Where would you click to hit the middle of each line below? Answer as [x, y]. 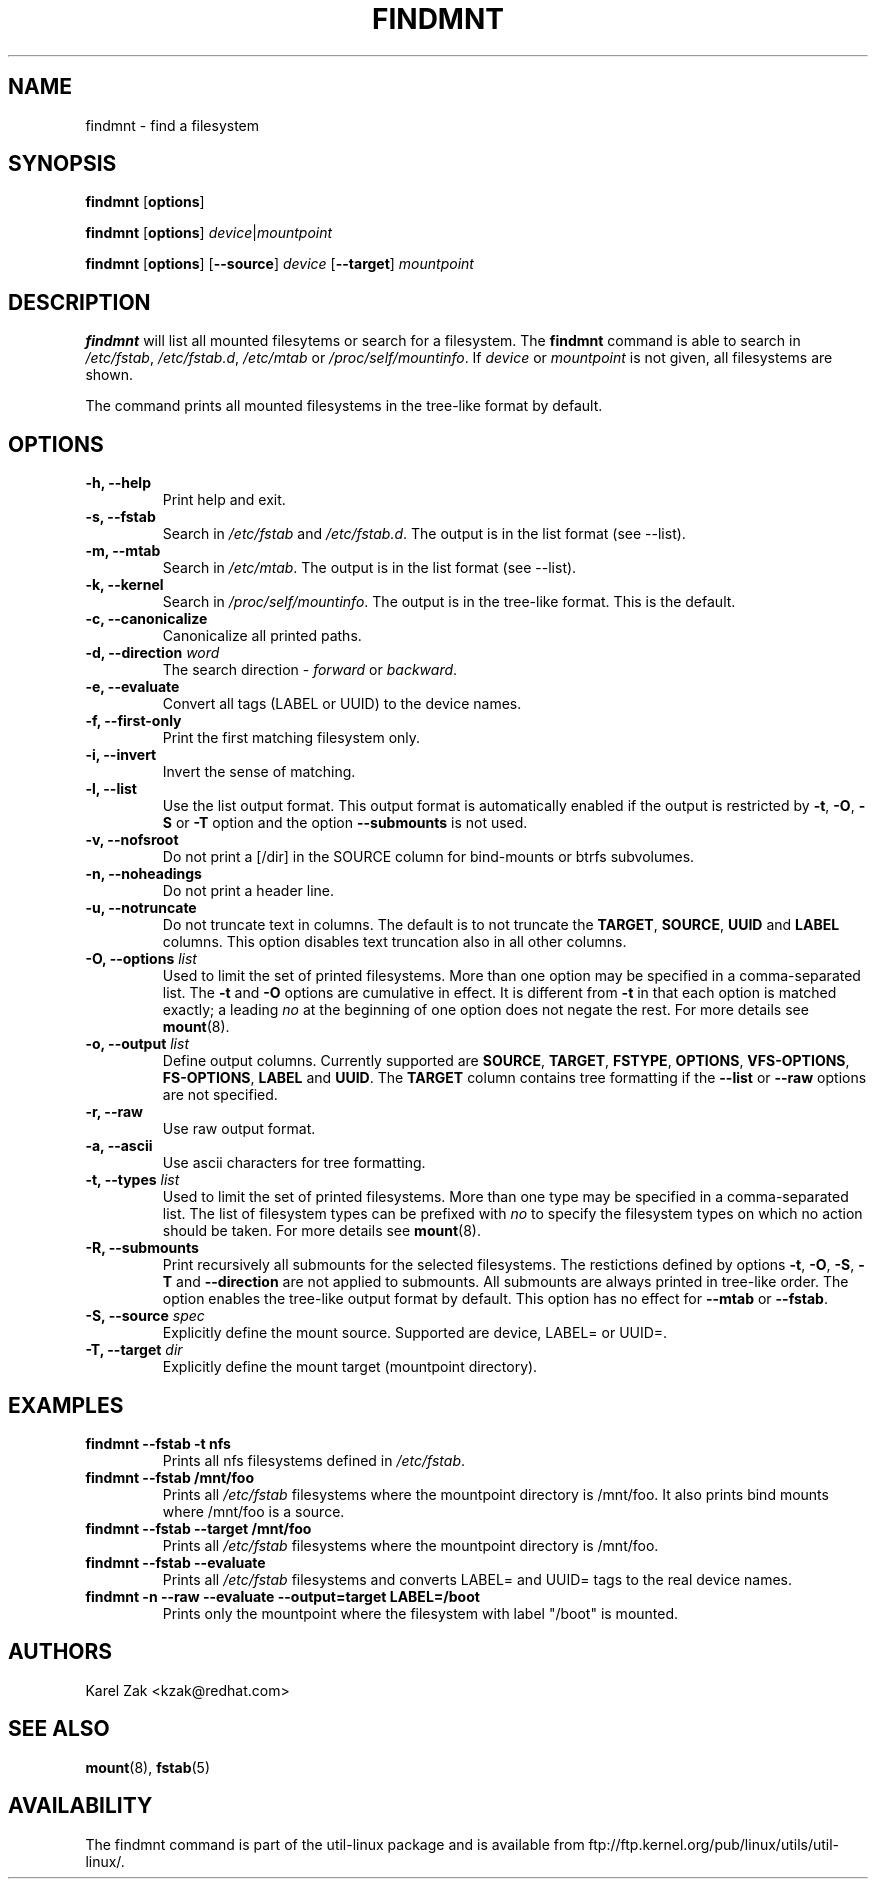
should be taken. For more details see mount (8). [321, 1231]
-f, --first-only [133, 721]
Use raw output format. [239, 1129]
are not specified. [220, 1095]
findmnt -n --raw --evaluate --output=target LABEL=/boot [282, 1596]
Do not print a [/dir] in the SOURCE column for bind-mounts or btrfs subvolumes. [428, 857]
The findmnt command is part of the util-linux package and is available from [335, 1844]
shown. [109, 375]
